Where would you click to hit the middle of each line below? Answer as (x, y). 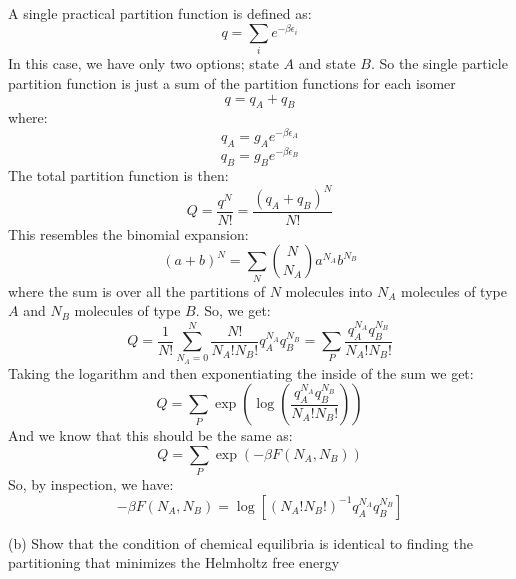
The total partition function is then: (118, 174)
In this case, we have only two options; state (143, 63)
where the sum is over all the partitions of (136, 290)
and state (327, 63)
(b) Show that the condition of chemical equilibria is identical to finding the (240, 542)
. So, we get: (233, 310)
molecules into (329, 290)
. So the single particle (439, 63)
